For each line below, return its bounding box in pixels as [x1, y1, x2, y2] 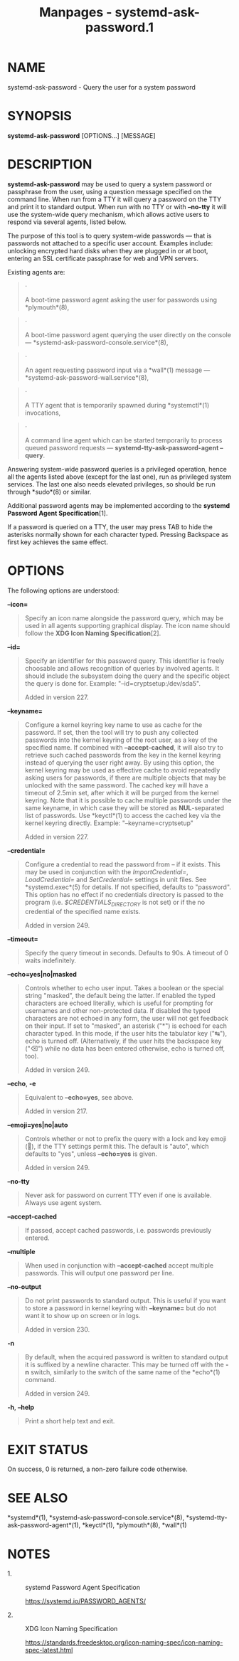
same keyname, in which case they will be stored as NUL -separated [24, 803, 225, 812]
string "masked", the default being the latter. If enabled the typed [24, 991, 216, 999]
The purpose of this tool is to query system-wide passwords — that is [7, 231, 212, 240]
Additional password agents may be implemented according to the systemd [7, 501, 230, 509]
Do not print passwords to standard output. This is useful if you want [24, 1296, 226, 1305]
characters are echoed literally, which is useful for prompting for [24, 999, 213, 1007]
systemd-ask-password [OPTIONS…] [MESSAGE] [7, 131, 156, 139]
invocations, [24, 408, 61, 417]
